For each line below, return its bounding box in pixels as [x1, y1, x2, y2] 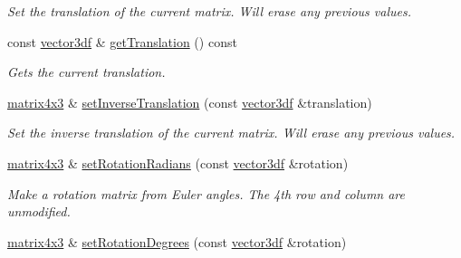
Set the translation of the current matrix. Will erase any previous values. [7, 2, 411, 20]
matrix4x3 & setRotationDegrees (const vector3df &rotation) [7, 232, 347, 251]
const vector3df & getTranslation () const [7, 32, 237, 51]
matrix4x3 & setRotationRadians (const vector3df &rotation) [7, 153, 349, 172]
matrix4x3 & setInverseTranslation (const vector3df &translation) [7, 92, 372, 111]
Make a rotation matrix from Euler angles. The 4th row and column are [7, 184, 405, 203]
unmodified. [7, 202, 71, 221]
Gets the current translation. [7, 62, 166, 81]
